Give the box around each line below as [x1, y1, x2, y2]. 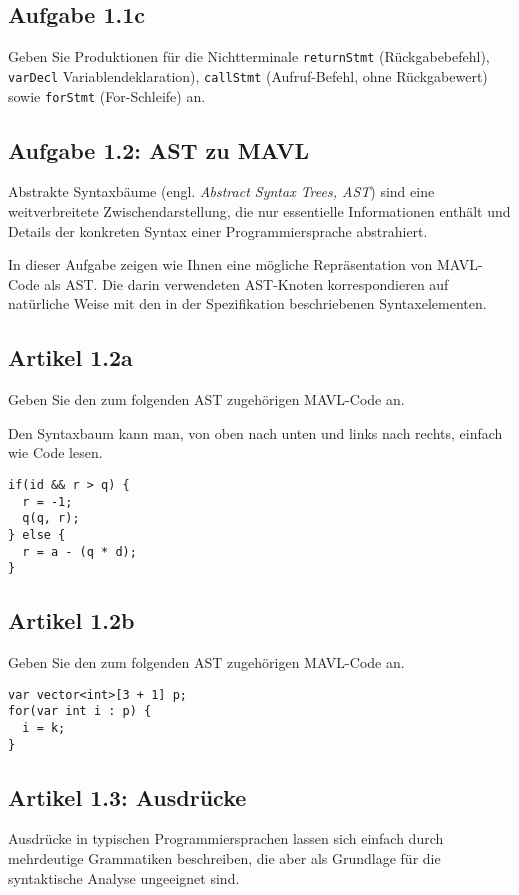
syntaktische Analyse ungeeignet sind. [8, 867, 240, 888]
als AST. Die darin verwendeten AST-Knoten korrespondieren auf [44, 273, 449, 294]
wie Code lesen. [8, 442, 103, 463]
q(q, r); [22, 511, 80, 526]
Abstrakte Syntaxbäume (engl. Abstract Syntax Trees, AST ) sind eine [8, 181, 435, 202]
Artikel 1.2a [8, 342, 133, 373]
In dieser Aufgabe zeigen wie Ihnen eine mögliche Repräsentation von [8, 254, 433, 275]
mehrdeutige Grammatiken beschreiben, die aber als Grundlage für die [8, 848, 441, 869]
